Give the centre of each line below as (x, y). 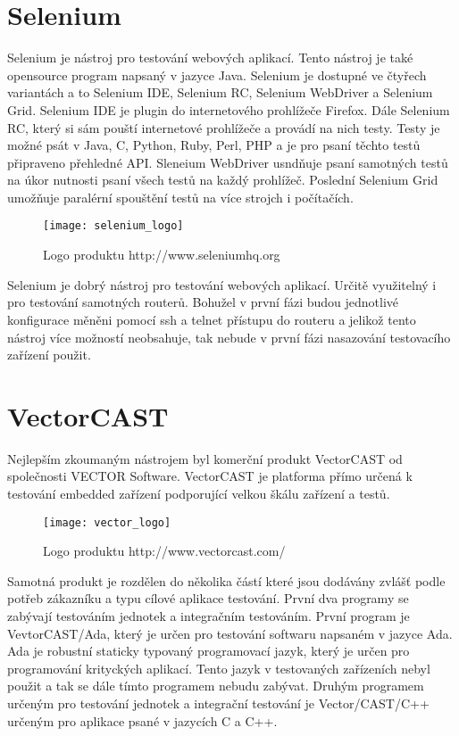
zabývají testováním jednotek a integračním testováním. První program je (209, 616)
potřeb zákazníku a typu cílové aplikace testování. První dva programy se (208, 598)
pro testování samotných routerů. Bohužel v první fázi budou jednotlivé (203, 302)
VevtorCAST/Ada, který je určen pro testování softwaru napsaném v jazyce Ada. (230, 633)
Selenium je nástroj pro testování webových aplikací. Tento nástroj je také (210, 58)
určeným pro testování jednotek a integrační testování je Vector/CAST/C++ (218, 703)
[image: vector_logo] (107, 522)
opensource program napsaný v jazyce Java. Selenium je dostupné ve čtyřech (217, 74)
